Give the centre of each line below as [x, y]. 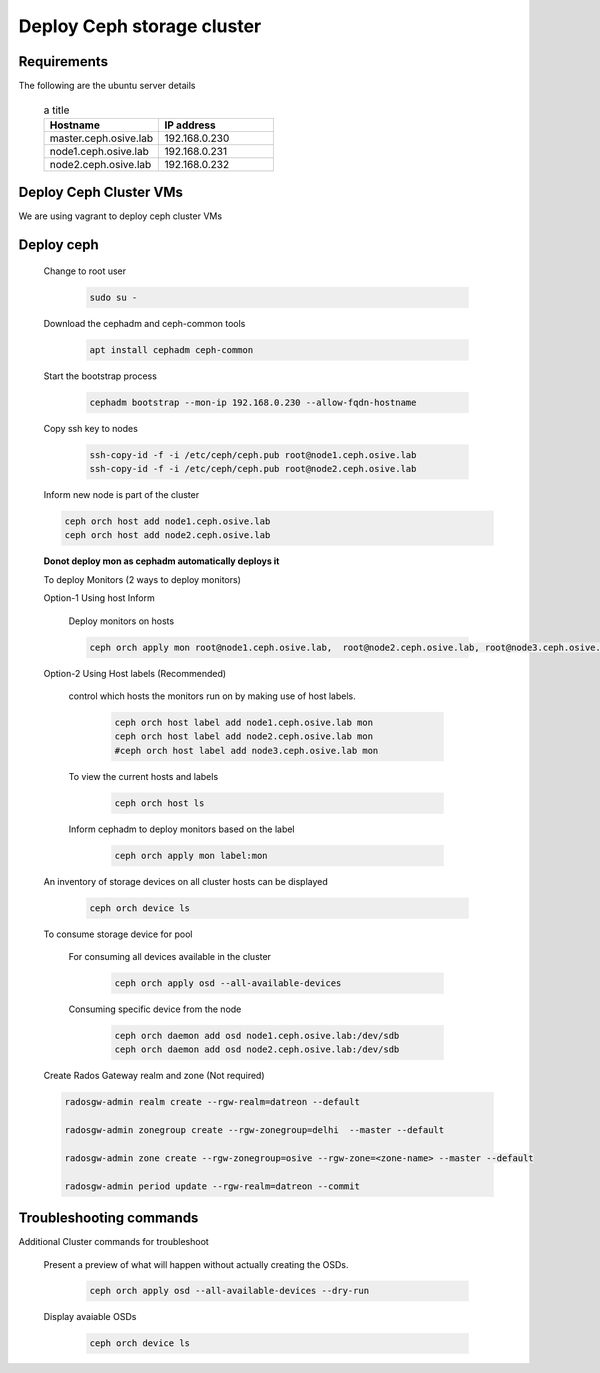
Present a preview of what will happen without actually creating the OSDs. [196, 1264]
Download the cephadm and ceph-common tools [144, 323]
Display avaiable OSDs [90, 1317]
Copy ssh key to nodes [91, 428]
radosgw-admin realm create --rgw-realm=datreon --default [212, 1102]
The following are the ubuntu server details [107, 86]
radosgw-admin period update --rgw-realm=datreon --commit [212, 1186]
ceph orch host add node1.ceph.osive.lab [167, 521]
